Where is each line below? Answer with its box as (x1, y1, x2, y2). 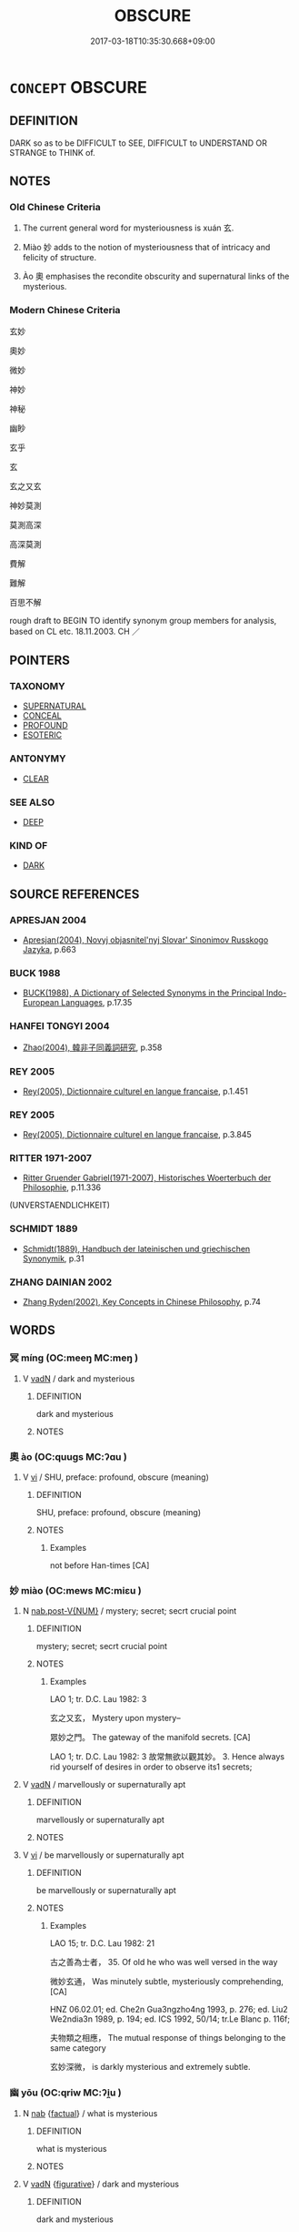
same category (49, 2043, 106, 2054)
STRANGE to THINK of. (9, 147, 95, 158)
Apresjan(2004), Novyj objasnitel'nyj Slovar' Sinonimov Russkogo (22, 934, 269, 945)
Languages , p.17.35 (60, 997, 133, 1008)
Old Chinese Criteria (9, 201, 102, 214)
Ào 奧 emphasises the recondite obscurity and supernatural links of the (22, 270, 290, 282)
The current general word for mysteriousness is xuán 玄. (22, 222, 234, 233)
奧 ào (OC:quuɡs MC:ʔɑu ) (9, 1450, 127, 1463)
